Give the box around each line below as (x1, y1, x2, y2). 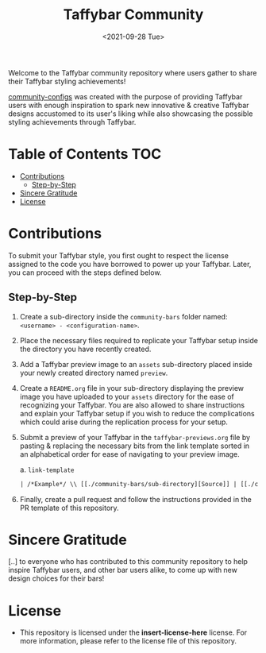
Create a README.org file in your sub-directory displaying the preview (19, 383, 245, 392)
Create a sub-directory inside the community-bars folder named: (19, 311, 228, 321)
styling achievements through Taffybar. (8, 117, 137, 126)
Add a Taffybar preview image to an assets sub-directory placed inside (19, 359, 253, 369)
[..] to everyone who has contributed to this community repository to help (8, 557, 249, 566)
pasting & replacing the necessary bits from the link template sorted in (19, 441, 250, 450)
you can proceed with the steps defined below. (8, 268, 162, 277)
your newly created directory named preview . (19, 368, 168, 377)
